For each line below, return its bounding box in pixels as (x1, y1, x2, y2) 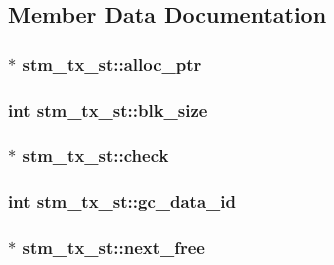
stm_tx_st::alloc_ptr (22, 51, 202, 76)
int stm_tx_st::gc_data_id (8, 189, 236, 214)
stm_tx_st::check (22, 143, 169, 168)
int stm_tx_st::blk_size (8, 97, 208, 122)
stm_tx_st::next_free (22, 235, 205, 260)
